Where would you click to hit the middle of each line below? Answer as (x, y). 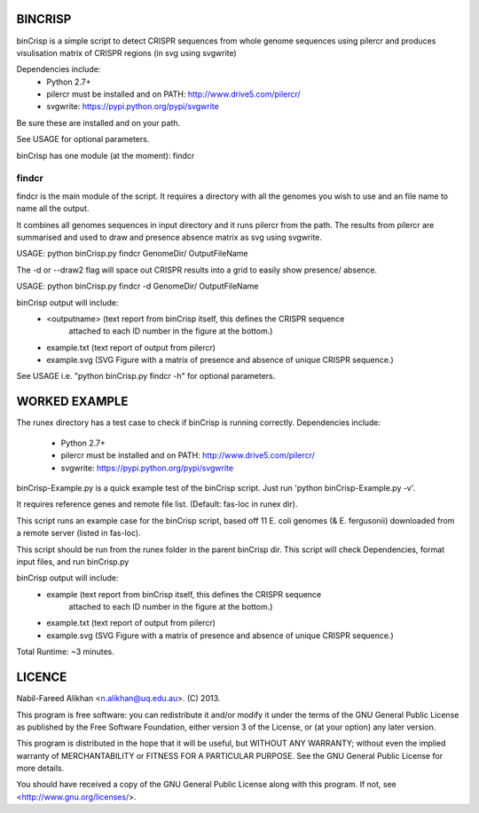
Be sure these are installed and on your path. (98, 122)
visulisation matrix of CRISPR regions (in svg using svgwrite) (126, 52)
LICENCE (42, 678)
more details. (40, 769)
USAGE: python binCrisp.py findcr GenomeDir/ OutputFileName (132, 254)
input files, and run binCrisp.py (73, 561)
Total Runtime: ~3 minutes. (66, 651)
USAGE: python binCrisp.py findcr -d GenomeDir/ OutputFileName (137, 286)
